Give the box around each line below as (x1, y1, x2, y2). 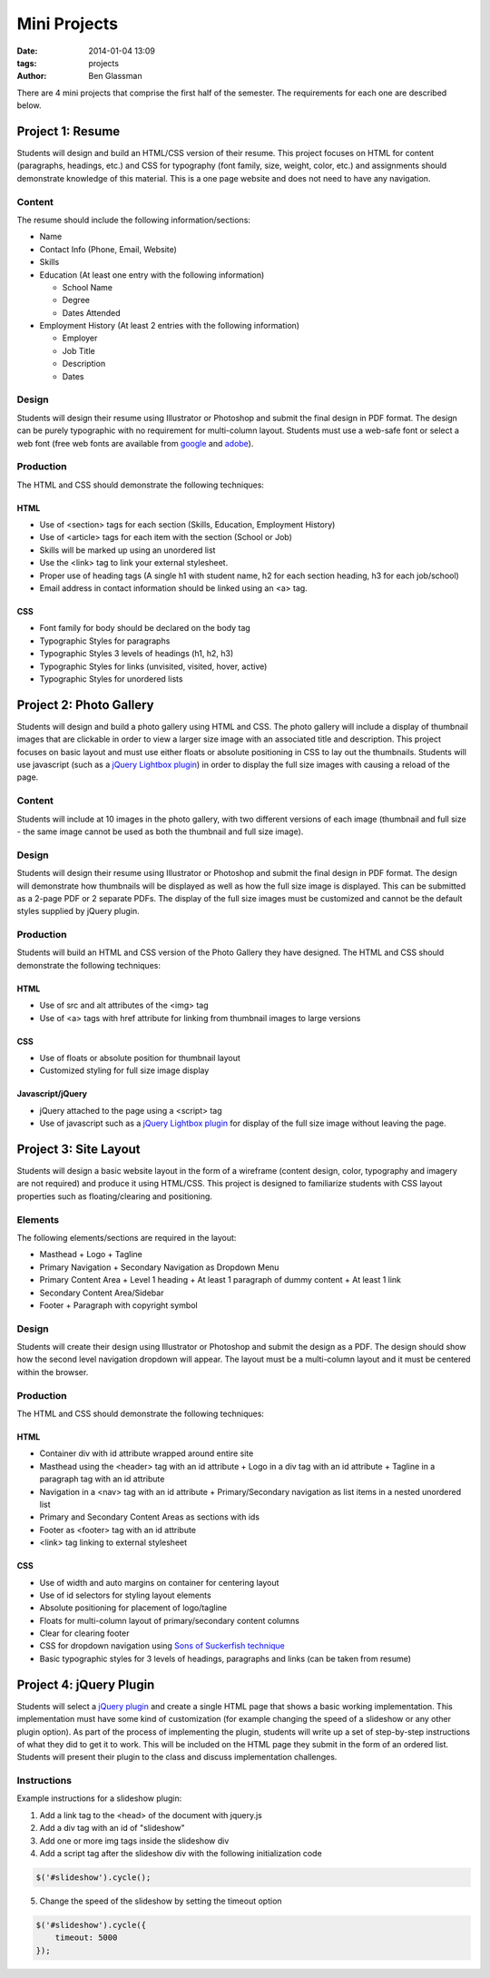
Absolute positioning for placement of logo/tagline (39, 1602, 228, 1613)
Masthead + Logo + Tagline (39, 1249, 142, 1260)
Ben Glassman (88, 71, 142, 82)
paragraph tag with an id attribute (39, 1473, 165, 1484)
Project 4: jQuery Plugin (16, 1677, 155, 1692)
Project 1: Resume (16, 123, 121, 139)
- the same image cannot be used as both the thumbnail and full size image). (16, 826, 304, 837)
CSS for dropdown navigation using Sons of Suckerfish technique (39, 1640, 286, 1651)
